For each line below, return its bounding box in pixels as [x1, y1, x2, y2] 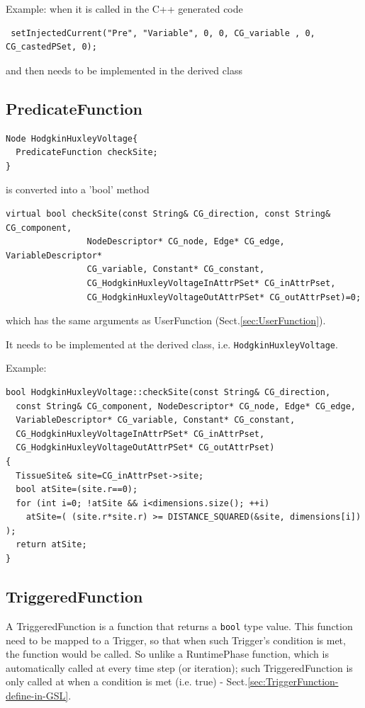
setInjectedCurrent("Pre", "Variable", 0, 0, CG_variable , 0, [11, 28, 315, 38]
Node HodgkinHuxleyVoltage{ [6, 133, 138, 144]
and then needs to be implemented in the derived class [6, 62, 242, 77]
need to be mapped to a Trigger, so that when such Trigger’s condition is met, [6, 632, 346, 647]
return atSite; [16, 539, 87, 550]
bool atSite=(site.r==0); [16, 484, 138, 495]
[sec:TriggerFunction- [247, 674, 339, 689]
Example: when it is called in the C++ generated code [6, 1, 243, 16]
